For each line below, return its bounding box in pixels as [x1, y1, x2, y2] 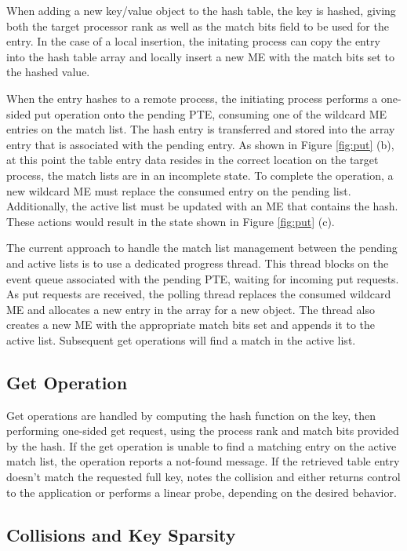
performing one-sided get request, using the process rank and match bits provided [6, 422, 399, 439]
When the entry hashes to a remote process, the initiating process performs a [6, 89, 378, 106]
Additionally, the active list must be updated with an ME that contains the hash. [6, 198, 398, 214]
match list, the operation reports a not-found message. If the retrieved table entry [6, 453, 400, 469]
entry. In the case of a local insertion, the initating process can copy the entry [6, 33, 380, 49]
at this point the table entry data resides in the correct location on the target [6, 151, 379, 168]
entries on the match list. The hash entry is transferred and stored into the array [6, 121, 395, 137]
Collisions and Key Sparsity [6, 522, 236, 546]
